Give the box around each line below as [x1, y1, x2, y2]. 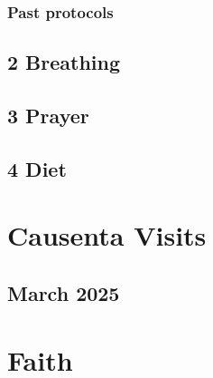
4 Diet [7, 154, 67, 182]
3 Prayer [7, 102, 89, 130]
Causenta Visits [7, 217, 207, 254]
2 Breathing [7, 48, 121, 76]
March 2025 [7, 278, 120, 306]
